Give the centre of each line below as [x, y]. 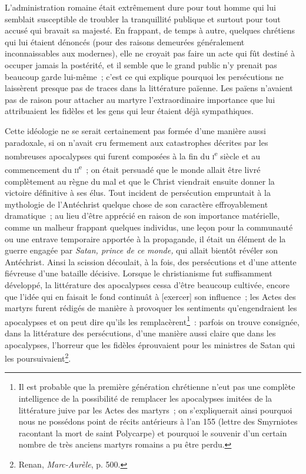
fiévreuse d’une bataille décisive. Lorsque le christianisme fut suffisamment [139, 273]
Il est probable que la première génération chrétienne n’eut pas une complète [157, 387]
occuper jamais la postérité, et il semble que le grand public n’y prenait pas [141, 64]
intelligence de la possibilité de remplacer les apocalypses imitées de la [145, 398]
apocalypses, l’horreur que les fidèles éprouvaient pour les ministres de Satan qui [150, 344]
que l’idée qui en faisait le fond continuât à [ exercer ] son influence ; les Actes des [150, 296]
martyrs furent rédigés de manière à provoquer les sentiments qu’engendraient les [151, 308]
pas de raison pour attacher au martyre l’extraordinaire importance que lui [140, 99]
